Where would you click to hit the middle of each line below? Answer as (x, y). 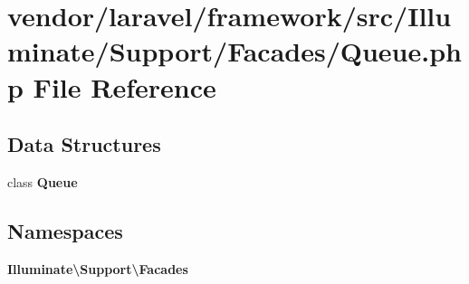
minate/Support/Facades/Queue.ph (234, 51)
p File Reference (112, 86)
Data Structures (84, 144)
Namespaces (65, 230)
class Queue (43, 181)
